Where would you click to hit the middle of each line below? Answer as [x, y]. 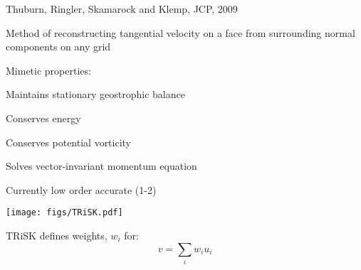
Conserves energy [43, 118]
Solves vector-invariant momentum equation [101, 166]
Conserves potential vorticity [69, 142]
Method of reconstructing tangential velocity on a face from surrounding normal [180, 32]
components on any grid [58, 47]
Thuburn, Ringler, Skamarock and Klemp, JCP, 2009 [122, 9]
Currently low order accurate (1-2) [81, 189]
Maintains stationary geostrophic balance [95, 94]
